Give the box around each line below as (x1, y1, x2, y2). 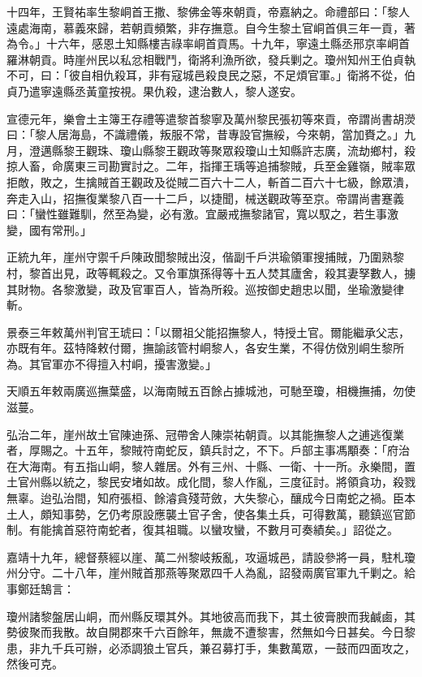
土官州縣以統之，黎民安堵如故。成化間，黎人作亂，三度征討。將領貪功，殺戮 (6, 473, 416, 490)
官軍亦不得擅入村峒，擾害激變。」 (40, 355, 217, 372)
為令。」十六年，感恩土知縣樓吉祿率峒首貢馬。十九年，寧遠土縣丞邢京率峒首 (6, 35, 410, 52)
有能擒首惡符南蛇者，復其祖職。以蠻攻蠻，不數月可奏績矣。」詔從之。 (28, 521, 398, 538)
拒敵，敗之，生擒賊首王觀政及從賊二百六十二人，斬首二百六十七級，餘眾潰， (6, 173, 416, 190)
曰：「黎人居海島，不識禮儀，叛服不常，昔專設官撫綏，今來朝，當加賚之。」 (6, 126, 404, 143)
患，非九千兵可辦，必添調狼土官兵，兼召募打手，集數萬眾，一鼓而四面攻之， (6, 639, 416, 656)
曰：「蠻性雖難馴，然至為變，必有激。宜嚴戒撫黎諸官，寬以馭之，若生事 (6, 205, 387, 222)
